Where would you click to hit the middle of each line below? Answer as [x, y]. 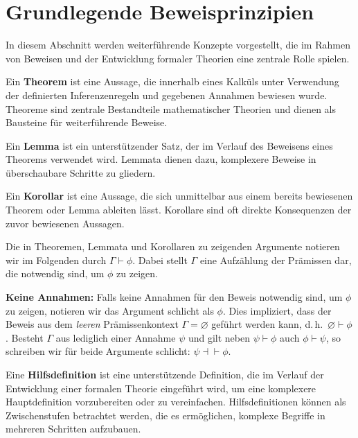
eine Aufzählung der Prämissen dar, [276, 260]
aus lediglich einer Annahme [116, 337]
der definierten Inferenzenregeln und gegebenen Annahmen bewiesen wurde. [167, 95]
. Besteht [25, 337]
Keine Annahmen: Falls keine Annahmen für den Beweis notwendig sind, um [174, 297]
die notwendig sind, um [55, 273]
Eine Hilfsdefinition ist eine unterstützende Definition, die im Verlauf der [165, 374]
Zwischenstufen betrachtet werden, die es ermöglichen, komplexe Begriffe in [165, 415]
